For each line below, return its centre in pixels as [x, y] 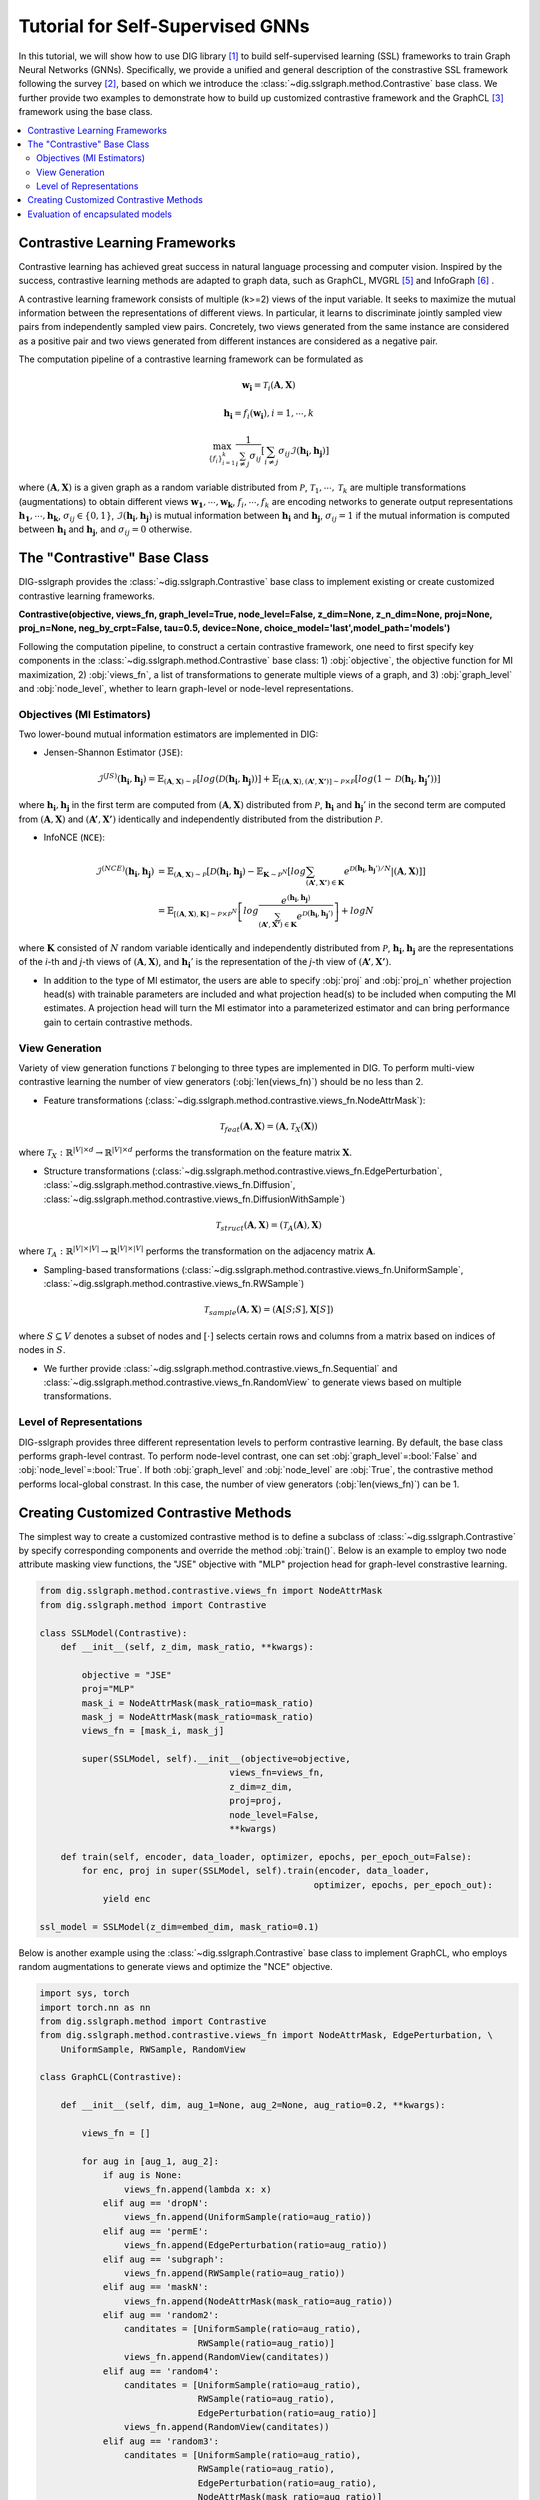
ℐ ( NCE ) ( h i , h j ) [125, 871]
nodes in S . [42, 1350]
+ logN [357, 911]
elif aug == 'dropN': [155, 2203]
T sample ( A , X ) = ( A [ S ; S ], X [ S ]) [268, 1311]
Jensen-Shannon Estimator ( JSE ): [113, 752]
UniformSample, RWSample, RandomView [153, 2049]
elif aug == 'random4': [161, 2371]
